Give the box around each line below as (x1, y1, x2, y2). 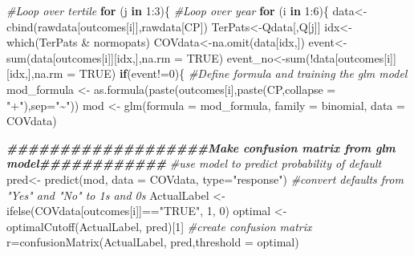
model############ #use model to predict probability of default (6, 155, 382, 172)
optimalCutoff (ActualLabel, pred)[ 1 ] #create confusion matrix (6, 217, 312, 234)
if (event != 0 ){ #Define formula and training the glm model (119, 65, 408, 82)
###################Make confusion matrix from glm (6, 139, 396, 156)
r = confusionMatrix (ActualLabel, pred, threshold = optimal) (6, 234, 299, 250)
